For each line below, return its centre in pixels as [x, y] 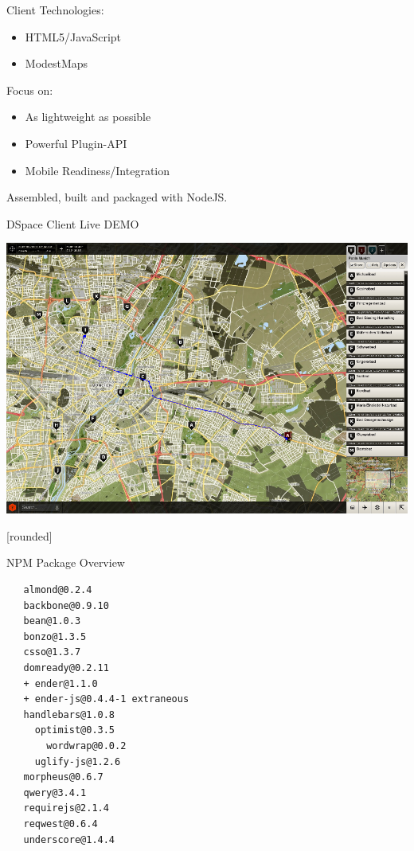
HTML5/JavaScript [73, 36]
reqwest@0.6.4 [61, 824]
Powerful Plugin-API [76, 143]
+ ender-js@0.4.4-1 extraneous [106, 699]
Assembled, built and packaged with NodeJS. [117, 197]
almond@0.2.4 [58, 590]
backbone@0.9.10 [66, 605]
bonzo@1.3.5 [55, 636]
